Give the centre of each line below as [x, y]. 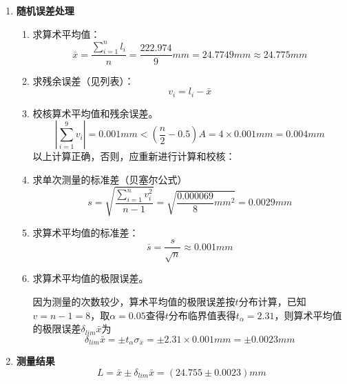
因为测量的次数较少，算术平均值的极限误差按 [134, 301]
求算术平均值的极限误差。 [91, 278]
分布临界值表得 [202, 315]
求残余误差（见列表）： [83, 80]
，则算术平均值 [308, 315]
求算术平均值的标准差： [86, 232]
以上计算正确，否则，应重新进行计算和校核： [134, 156]
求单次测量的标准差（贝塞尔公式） [110, 179]
